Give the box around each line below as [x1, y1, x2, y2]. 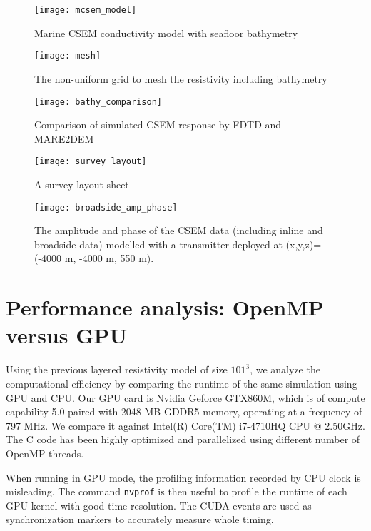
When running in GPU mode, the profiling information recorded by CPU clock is [6, 470, 361, 485]
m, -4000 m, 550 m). [64, 251, 154, 265]
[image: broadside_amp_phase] [34, 202, 178, 213]
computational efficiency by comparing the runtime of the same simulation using [6, 375, 357, 390]
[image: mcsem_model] [34, 5, 137, 15]
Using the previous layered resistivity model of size [6, 362, 228, 377]
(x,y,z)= [285, 236, 322, 251]
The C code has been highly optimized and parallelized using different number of [6, 432, 360, 447]
